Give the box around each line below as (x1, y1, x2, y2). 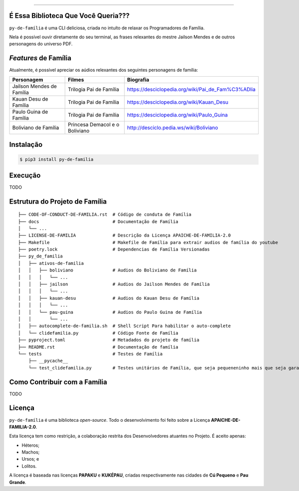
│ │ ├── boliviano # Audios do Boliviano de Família (18, 267, 197, 273)
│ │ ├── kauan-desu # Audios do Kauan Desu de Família (18, 295, 199, 301)
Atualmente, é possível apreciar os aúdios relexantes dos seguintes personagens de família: (9, 67, 198, 73)
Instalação (9, 140, 43, 149)
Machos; (21, 449, 40, 455)
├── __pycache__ (28, 358, 68, 364)
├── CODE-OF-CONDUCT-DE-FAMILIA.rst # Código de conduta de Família (18, 212, 192, 218)
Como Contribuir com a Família (9, 377, 107, 386)
